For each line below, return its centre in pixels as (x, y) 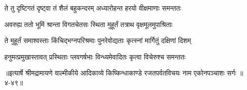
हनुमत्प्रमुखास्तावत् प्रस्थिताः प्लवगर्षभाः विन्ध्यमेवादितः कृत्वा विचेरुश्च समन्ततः (95, 56)
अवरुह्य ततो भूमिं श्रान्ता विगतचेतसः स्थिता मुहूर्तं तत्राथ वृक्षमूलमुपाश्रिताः (88, 24)
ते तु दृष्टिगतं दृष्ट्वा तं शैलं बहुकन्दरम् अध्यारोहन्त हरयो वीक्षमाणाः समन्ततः (93, 8)
